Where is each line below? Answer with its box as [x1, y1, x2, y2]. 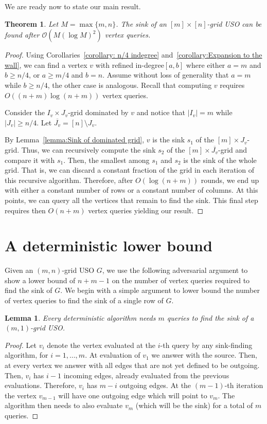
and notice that [136, 107, 185, 118]
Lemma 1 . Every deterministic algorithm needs [5, 312, 156, 323]
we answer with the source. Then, [151, 349, 257, 360]
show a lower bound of [5, 274, 76, 285]
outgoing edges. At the [119, 380, 191, 391]
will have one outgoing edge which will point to [58, 390, 207, 400]
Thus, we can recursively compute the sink [21, 144, 156, 155]
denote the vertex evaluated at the [47, 339, 156, 350]
